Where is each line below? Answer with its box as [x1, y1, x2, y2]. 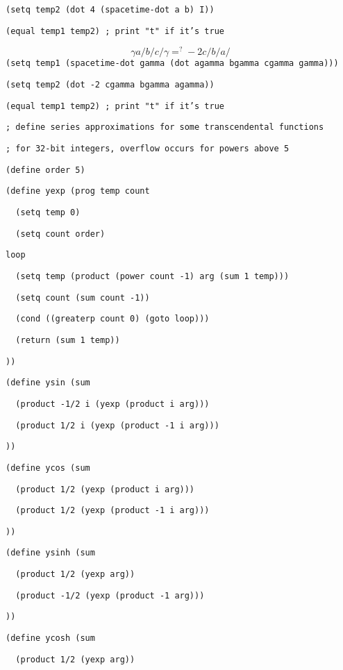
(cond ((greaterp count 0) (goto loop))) [15, 314, 210, 324]
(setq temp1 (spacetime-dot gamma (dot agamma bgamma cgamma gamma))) [6, 58, 339, 69]
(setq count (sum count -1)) [15, 292, 150, 303]
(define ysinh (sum [6, 548, 95, 558]
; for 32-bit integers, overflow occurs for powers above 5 [6, 144, 290, 154]
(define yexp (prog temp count [6, 186, 150, 196]
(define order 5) [6, 165, 85, 175]
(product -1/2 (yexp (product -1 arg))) [15, 590, 205, 601]
